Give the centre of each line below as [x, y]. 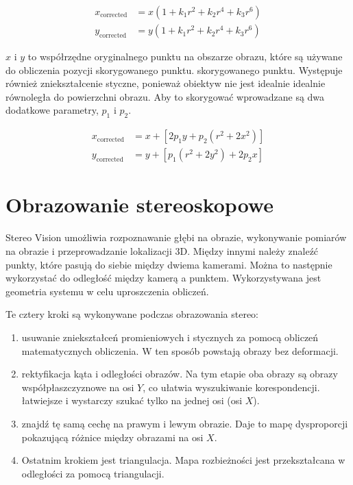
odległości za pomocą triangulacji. [93, 473]
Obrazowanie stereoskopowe [139, 204]
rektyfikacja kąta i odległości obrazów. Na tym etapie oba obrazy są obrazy [180, 374]
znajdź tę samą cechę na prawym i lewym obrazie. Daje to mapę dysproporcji [185, 423]
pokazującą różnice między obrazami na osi [112, 437]
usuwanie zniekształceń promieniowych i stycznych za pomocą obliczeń [170, 337]
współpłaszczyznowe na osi [78, 387]
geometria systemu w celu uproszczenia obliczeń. [107, 291]
